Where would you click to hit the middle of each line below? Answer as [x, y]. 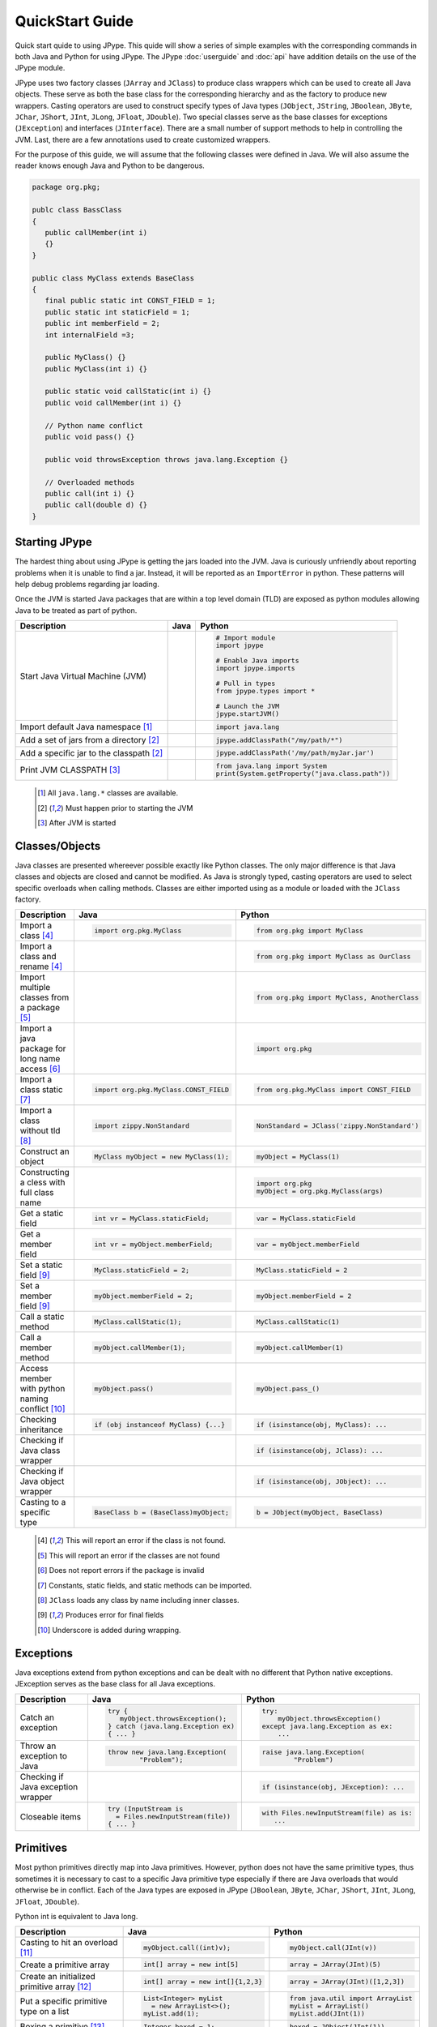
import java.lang [248, 727]
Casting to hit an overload [69, 1943]
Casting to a [43, 1502]
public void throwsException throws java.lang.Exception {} [167, 459]
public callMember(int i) [96, 232]
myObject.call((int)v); [187, 1947]
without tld [40, 1131]
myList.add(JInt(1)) [327, 2014]
